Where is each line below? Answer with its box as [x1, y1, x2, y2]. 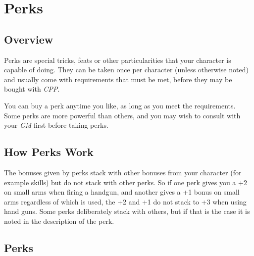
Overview [4, 31, 53, 47]
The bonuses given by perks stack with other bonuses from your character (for [4, 167, 242, 177]
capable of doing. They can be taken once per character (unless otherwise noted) [4, 64, 249, 75]
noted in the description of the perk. [4, 215, 114, 226]
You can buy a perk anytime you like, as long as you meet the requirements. [4, 100, 236, 110]
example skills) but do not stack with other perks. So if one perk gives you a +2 [4, 177, 247, 187]
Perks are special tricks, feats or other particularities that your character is [4, 54, 231, 65]
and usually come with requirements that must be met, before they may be [4, 74, 232, 84]
